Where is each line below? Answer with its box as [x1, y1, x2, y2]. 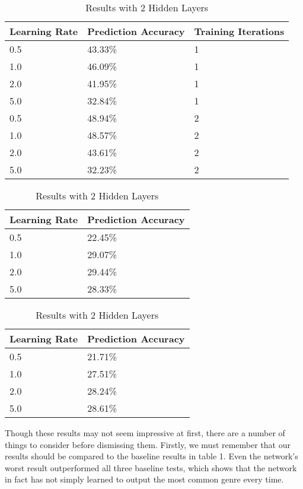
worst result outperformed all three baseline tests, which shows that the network [5, 461, 297, 474]
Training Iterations [194, 24, 285, 38]
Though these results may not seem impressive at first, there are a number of [5, 427, 285, 439]
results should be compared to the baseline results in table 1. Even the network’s [5, 450, 298, 462]
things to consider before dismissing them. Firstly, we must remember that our [5, 438, 291, 450]
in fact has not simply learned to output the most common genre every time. [5, 473, 284, 485]
